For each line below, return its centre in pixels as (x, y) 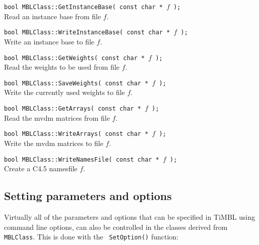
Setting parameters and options (88, 196)
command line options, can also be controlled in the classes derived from (116, 227)
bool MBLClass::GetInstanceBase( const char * (83, 7)
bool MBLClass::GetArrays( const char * (73, 109)
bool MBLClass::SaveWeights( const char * (76, 83)
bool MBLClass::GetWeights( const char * (75, 58)
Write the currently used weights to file (64, 92)
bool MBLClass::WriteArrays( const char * (76, 134)
